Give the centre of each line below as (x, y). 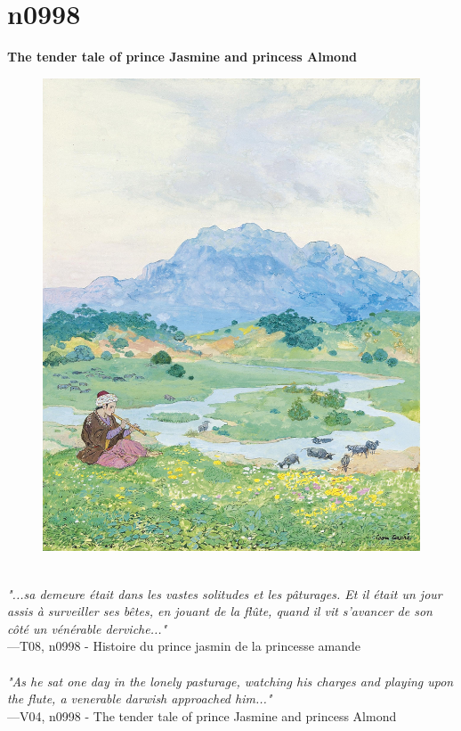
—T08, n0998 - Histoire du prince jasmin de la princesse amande (184, 646)
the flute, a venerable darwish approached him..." (140, 698)
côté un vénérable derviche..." (87, 628)
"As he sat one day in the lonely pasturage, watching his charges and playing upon (230, 681)
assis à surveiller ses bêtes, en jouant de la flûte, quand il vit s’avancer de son (220, 611)
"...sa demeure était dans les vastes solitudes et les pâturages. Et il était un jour (225, 593)
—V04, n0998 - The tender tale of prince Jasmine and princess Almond (202, 715)
